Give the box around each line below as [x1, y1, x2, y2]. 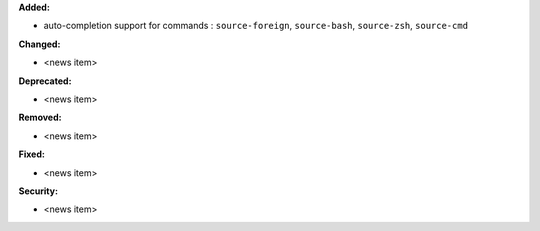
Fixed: [18, 148, 45, 160]
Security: [18, 185, 59, 197]
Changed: [18, 38, 61, 50]
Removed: [18, 111, 62, 124]
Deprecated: [18, 75, 72, 87]
